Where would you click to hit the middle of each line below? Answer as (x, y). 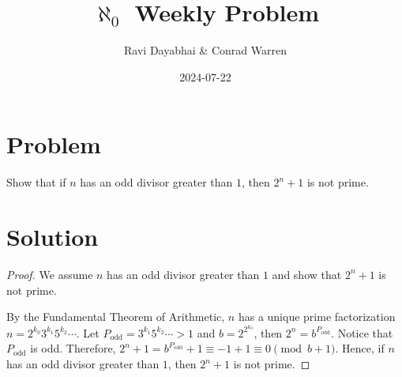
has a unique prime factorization (317, 317)
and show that (307, 274)
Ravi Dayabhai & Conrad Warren (205, 50)
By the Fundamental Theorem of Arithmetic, (116, 317)
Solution (53, 237)
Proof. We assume (50, 274)
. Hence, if (360, 348)
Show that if (36, 182)
